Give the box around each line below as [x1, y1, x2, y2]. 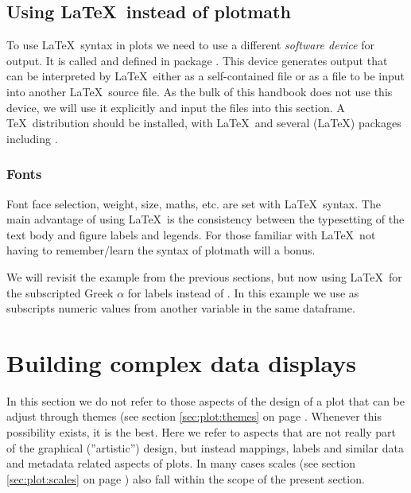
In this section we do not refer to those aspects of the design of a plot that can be [6, 392, 405, 409]
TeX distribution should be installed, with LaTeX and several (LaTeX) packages [6, 115, 401, 131]
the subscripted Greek [6, 284, 114, 301]
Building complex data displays [6, 346, 356, 378]
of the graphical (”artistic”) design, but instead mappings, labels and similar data [6, 439, 404, 456]
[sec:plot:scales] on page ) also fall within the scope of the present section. [6, 470, 365, 487]
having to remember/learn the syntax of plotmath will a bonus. [6, 242, 316, 258]
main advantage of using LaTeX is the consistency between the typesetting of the [6, 211, 405, 227]
